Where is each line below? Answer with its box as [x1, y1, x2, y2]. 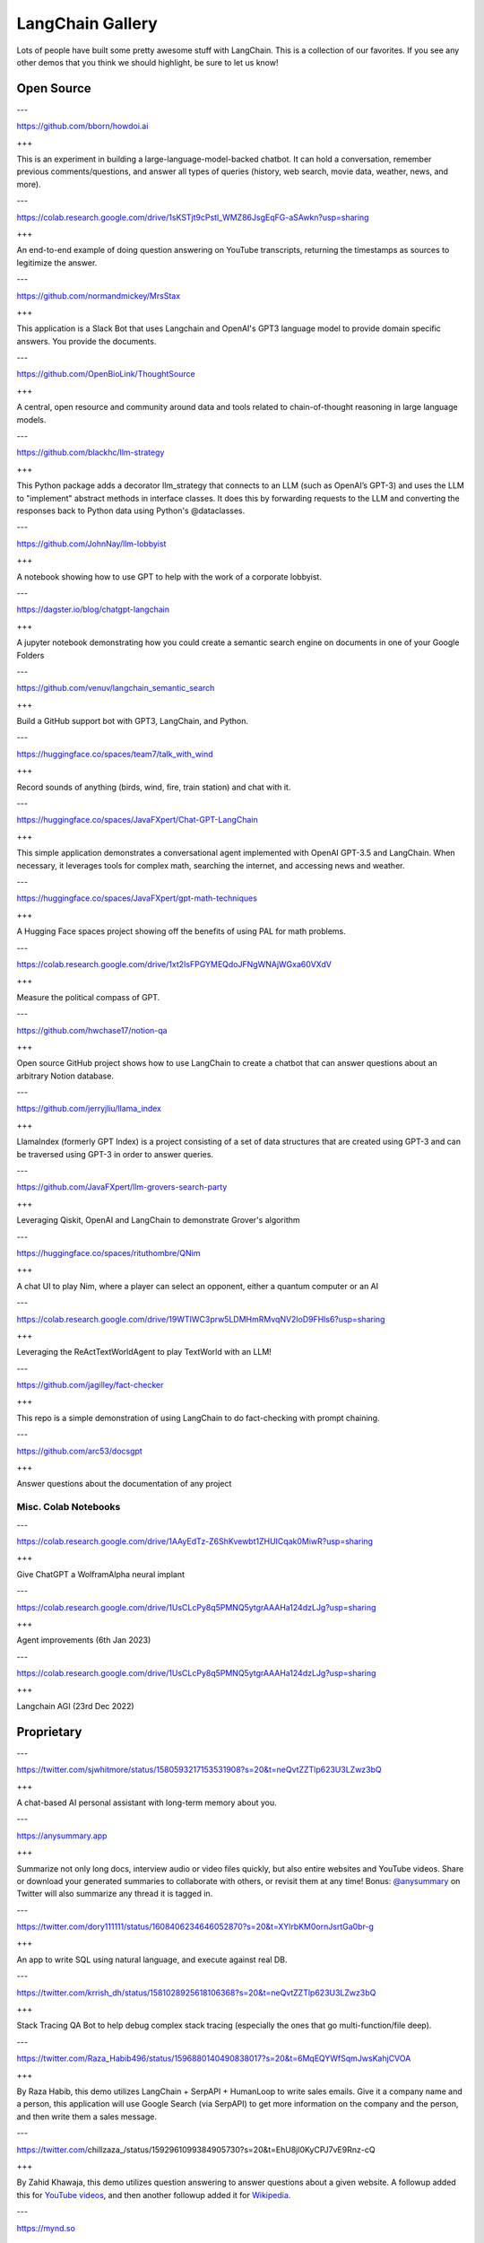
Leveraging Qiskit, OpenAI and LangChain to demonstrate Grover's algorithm [16, 1215, 300, 1226]
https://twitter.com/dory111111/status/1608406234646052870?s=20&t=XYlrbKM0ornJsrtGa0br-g [16, 1921, 374, 1933]
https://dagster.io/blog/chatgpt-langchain [16, 604, 170, 615]
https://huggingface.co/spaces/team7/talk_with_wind [16, 748, 214, 759]
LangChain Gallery [16, 13, 159, 33]
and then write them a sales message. [16, 2111, 157, 2122]
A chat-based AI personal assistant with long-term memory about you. [16, 1797, 277, 1808]
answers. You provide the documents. [16, 336, 157, 346]
